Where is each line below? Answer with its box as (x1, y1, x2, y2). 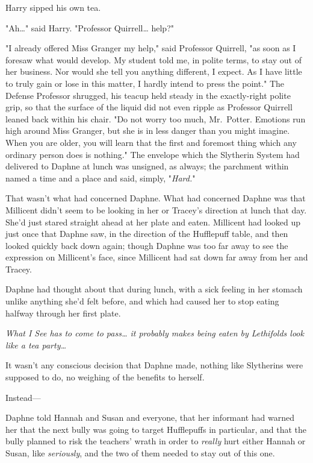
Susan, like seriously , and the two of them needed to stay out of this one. (5, 447, 275, 459)
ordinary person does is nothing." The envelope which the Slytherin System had (5, 148, 300, 160)
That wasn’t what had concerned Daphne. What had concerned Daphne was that (5, 192, 306, 204)
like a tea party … (5, 338, 67, 351)
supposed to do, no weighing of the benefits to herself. (5, 371, 205, 383)
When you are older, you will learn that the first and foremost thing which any (5, 136, 297, 148)
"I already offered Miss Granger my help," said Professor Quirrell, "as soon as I (5, 42, 296, 54)
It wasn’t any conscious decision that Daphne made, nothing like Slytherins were (5, 359, 303, 371)
